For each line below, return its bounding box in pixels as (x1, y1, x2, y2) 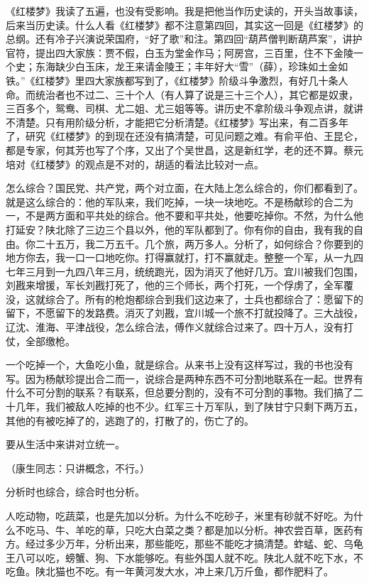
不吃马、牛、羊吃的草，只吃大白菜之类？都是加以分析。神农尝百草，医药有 (15, 522, 363, 537)
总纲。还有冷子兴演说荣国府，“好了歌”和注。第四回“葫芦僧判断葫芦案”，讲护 (6, 31, 363, 46)
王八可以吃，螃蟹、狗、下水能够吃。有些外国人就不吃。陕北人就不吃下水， (6, 550, 353, 565)
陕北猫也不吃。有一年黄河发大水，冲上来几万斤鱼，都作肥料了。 (35, 564, 334, 579)
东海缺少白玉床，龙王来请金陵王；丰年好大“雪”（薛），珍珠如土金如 (35, 59, 348, 74)
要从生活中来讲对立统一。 (6, 437, 125, 452)
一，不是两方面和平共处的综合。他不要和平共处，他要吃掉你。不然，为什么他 (6, 208, 363, 223)
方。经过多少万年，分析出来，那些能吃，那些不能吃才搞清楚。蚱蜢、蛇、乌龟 (6, 536, 363, 551)
